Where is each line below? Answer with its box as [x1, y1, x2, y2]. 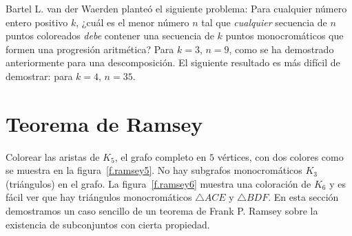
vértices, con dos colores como [217, 149, 344, 164]
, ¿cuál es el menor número [76, 14, 189, 29]
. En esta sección [268, 190, 339, 204]
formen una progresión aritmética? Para [6, 41, 174, 56]
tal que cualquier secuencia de [201, 14, 327, 29]
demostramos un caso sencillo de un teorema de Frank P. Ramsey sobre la [6, 204, 318, 218]
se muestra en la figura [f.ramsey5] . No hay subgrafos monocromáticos [6, 163, 302, 177]
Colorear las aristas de [6, 149, 100, 164]
